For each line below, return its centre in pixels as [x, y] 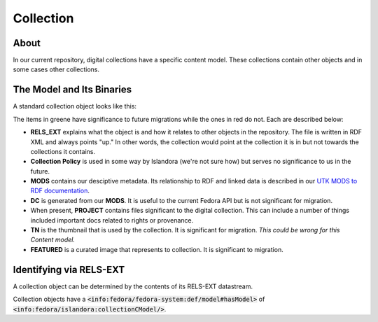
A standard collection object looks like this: [75, 106]
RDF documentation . [60, 191]
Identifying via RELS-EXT [69, 269]
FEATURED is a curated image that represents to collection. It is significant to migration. [157, 249]
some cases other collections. [56, 69]
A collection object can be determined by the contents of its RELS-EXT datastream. [133, 286]
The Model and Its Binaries [72, 90]
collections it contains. [63, 151]
